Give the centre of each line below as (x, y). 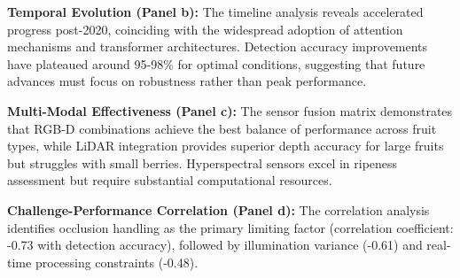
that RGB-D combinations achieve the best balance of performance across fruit (222, 128)
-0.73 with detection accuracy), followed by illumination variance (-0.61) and (215, 245)
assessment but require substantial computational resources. (170, 180)
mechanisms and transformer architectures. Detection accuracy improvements (218, 46)
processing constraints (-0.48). (117, 262)
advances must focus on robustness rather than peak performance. (187, 81)
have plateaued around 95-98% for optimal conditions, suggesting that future (216, 63)
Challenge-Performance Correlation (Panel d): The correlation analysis (218, 209)
